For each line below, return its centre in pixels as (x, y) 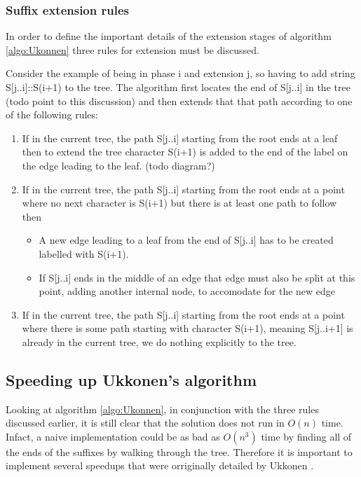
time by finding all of (306, 436)
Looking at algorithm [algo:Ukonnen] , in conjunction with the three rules (162, 409)
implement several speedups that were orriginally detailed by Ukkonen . (160, 465)
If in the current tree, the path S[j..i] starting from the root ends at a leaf (180, 138)
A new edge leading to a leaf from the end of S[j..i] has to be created (186, 240)
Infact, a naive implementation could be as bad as (113, 436)
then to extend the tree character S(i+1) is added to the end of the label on (185, 152)
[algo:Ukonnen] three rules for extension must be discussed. (132, 49)
